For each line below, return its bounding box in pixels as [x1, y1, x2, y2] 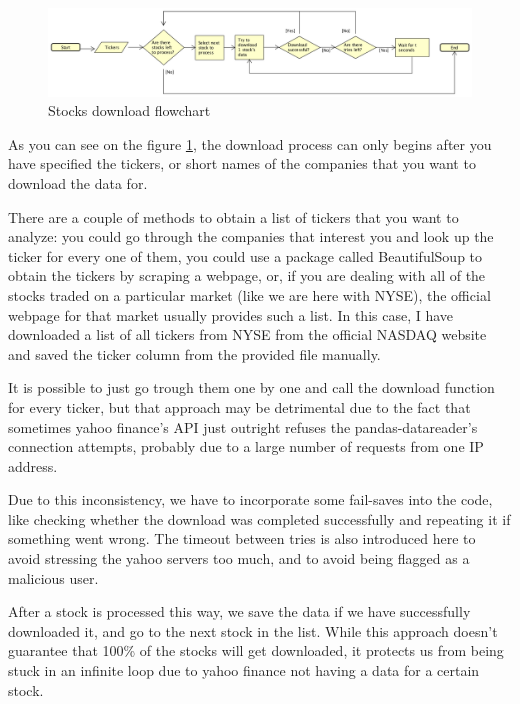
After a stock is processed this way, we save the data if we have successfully [8, 601, 471, 622]
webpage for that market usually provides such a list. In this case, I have [8, 304, 454, 325]
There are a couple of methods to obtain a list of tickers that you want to [8, 206, 459, 227]
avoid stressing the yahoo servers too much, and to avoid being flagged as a [8, 548, 470, 569]
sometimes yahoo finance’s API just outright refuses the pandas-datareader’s [8, 416, 478, 437]
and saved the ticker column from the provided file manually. [8, 343, 381, 364]
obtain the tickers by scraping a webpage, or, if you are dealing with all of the [8, 265, 486, 286]
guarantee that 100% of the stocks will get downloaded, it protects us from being [8, 640, 504, 661]
